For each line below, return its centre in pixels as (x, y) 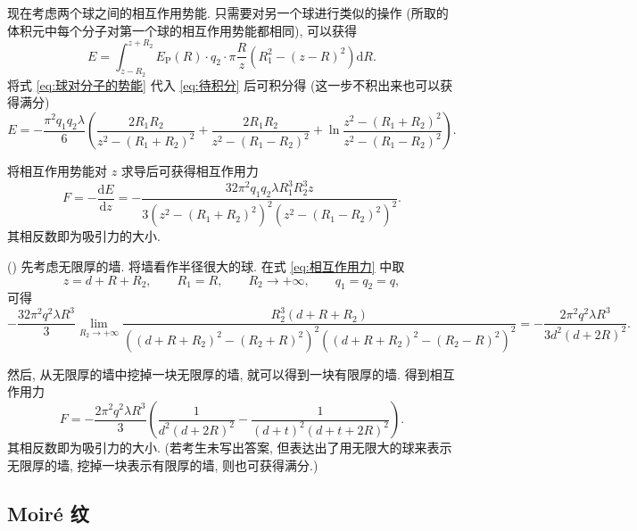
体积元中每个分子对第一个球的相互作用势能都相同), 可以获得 (182, 30)
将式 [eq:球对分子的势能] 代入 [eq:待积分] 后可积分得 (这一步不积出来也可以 (224, 84)
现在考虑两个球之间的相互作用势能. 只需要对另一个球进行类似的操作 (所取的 (228, 12)
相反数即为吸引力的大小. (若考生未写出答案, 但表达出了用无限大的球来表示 (236, 448)
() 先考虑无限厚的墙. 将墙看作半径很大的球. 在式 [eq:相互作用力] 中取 (206, 265)
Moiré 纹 (48, 513)
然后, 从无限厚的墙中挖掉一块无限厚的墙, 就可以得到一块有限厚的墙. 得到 (219, 373)
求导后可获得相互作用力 (190, 171)
